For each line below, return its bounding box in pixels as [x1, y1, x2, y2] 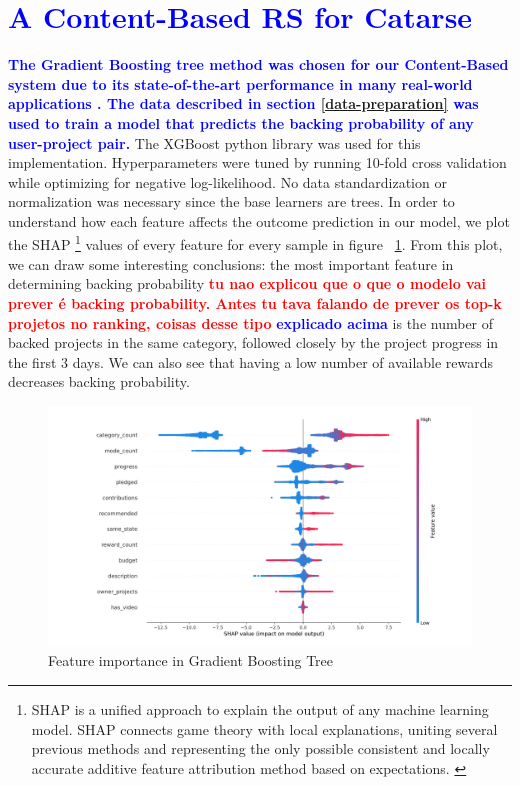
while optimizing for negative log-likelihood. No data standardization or [8, 171, 447, 192]
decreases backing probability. [8, 371, 190, 392]
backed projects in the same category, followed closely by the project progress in [8, 332, 499, 353]
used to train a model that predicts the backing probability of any [8, 112, 474, 133]
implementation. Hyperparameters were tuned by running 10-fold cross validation [8, 152, 507, 173]
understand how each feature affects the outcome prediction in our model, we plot [8, 210, 510, 231]
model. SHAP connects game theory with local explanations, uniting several [31, 718, 498, 739]
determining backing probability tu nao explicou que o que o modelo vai [8, 273, 487, 294]
